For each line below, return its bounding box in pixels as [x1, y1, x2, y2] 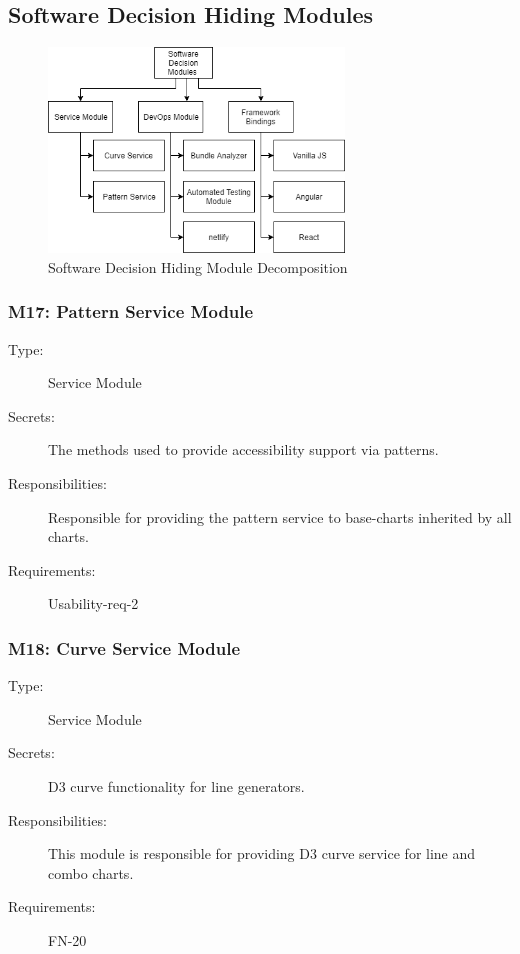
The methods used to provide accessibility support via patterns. [48, 439, 439, 460]
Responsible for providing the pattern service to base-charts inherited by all [48, 506, 512, 527]
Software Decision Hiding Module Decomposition [48, 256, 348, 277]
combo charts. [48, 862, 134, 883]
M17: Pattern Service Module [8, 299, 254, 324]
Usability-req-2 [48, 593, 139, 614]
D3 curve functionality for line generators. [48, 775, 305, 796]
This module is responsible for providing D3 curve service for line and [48, 843, 476, 864]
